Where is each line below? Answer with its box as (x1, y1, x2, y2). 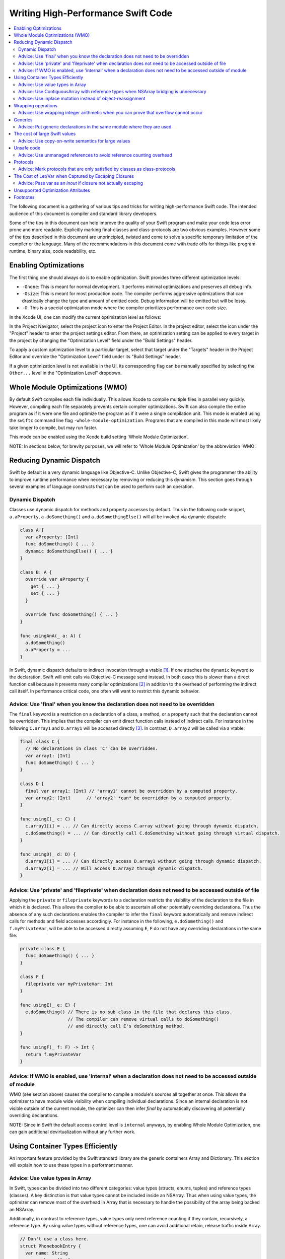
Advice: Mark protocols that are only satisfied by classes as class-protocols (18, 166, 176, 172)
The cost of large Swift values (14, 131, 76, 137)
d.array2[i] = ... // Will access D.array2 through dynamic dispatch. (25, 865, 203, 871)
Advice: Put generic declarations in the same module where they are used (18, 124, 172, 130)
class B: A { (20, 570, 52, 575)
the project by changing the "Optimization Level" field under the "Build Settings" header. (9, 337, 193, 343)
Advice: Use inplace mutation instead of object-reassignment (18, 96, 146, 102)
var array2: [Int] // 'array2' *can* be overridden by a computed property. (25, 795, 233, 801)
